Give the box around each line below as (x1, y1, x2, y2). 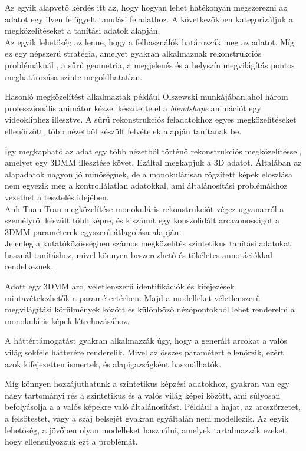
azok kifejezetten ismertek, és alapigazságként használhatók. (5, 357, 222, 370)
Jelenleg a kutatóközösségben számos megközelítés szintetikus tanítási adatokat (5, 237, 291, 249)
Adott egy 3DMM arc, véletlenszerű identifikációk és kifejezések (5, 280, 235, 292)
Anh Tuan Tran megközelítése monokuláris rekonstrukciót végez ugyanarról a (5, 202, 284, 215)
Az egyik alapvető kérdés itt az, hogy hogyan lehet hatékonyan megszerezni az (5, 1, 287, 13)
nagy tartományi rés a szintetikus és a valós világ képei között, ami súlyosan (5, 389, 281, 401)
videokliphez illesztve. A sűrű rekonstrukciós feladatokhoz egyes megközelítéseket (5, 113, 297, 126)
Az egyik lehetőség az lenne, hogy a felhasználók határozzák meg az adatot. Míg (5, 35, 294, 48)
